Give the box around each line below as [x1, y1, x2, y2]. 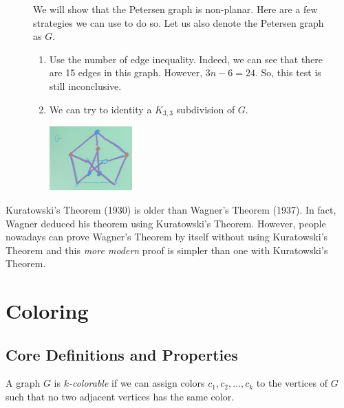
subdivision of [176, 102, 235, 116]
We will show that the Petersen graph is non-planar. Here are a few [33, 2, 318, 16]
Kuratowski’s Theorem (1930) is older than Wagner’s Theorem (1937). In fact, [6, 202, 336, 216]
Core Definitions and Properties [6, 343, 238, 365]
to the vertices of [256, 376, 327, 390]
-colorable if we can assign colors [68, 376, 205, 390]
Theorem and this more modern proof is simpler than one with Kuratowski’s [6, 242, 328, 257]
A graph [6, 376, 41, 390]
